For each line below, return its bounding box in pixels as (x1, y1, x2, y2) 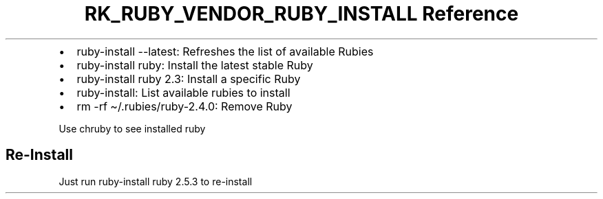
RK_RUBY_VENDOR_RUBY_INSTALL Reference (84, 2, 519, 25)
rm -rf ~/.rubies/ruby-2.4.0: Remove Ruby (76, 99, 293, 113)
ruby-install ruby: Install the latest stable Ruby (76, 58, 313, 72)
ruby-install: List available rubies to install (76, 85, 290, 99)
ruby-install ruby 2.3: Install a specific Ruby (76, 71, 301, 86)
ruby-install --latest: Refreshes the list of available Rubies (76, 44, 374, 58)
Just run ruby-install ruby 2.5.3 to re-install (59, 175, 253, 187)
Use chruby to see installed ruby (59, 122, 206, 134)
